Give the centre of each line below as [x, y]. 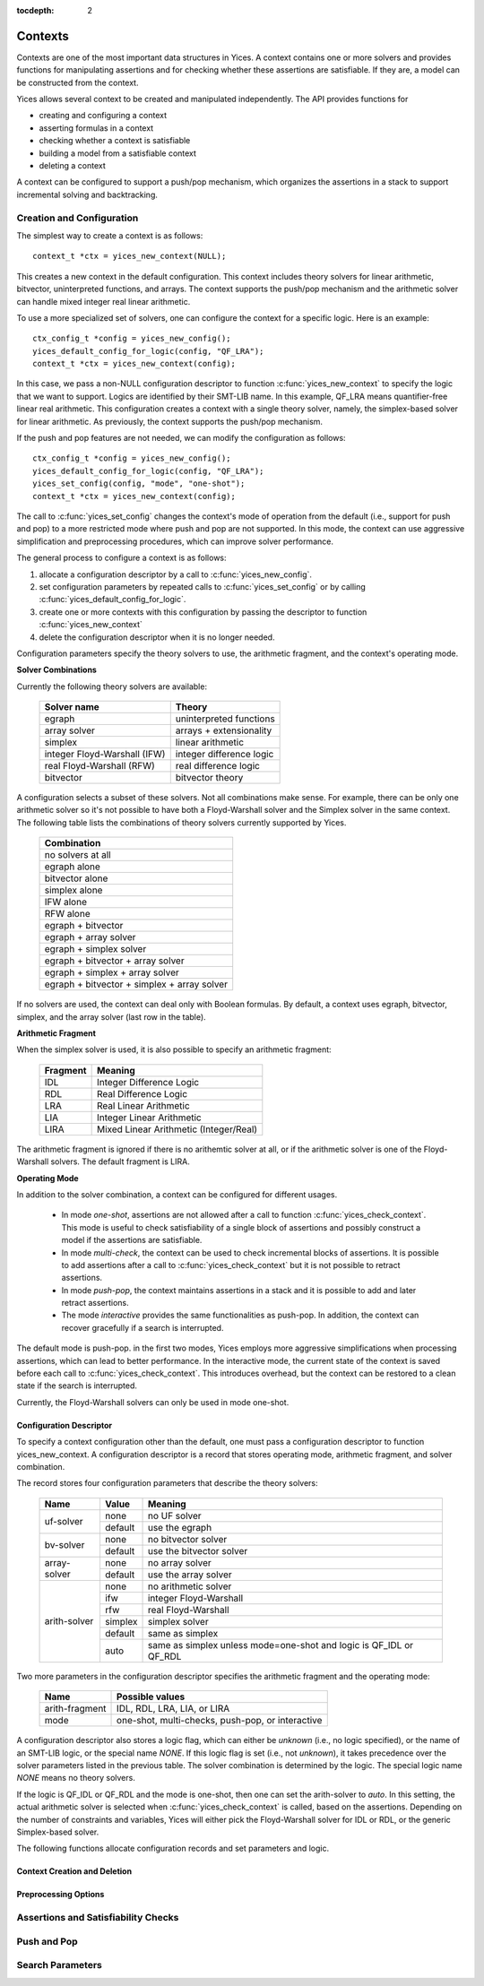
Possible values [151, 1697]
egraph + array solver [90, 937]
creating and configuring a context [103, 116]
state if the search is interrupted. [77, 1386]
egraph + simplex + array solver [112, 972]
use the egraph [180, 1527]
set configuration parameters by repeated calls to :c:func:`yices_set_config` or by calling [203, 586]
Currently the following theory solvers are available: [112, 686]
